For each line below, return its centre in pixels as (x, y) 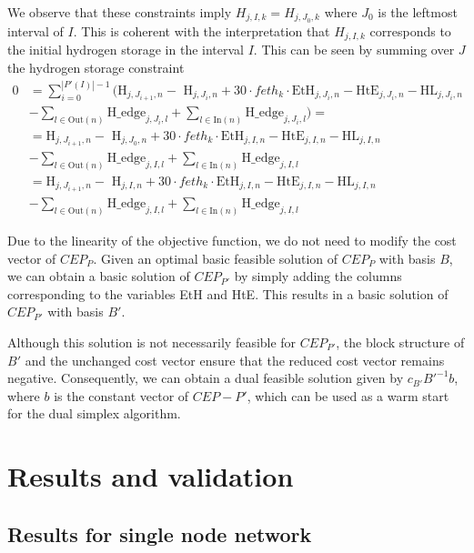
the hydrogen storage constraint (96, 67)
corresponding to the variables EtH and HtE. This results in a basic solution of (228, 293)
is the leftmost (418, 12)
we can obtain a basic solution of (99, 276)
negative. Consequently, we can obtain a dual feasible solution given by (206, 378)
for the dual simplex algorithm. (94, 413)
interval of (35, 30)
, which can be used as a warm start (348, 395)
